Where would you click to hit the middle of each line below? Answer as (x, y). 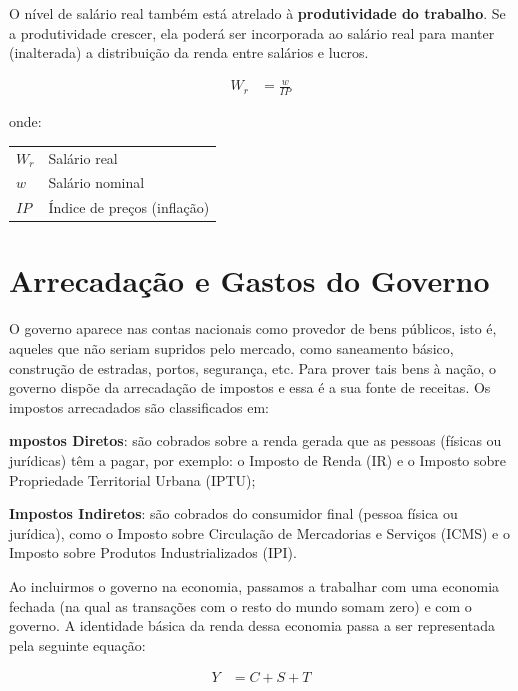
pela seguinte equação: (77, 644)
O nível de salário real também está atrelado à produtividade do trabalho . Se (257, 13)
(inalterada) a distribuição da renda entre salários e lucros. (189, 52)
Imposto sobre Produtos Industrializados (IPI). (153, 552)
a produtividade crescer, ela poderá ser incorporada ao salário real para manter (252, 32)
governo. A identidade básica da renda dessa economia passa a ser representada (252, 625)
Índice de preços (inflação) (129, 207)
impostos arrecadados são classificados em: (139, 406)
